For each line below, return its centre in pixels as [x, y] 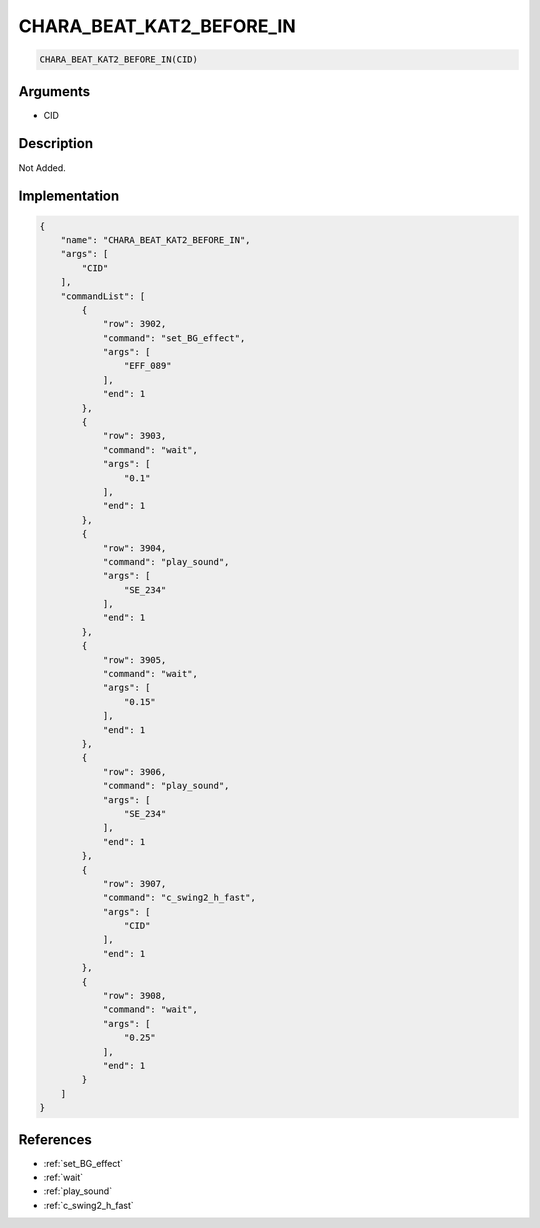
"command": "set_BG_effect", [174, 338]
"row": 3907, [134, 883]
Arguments [54, 91]
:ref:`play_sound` [78, 1191]
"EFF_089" [147, 366]
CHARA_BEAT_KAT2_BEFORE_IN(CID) [119, 59]
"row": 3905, [134, 659]
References [55, 1139]
